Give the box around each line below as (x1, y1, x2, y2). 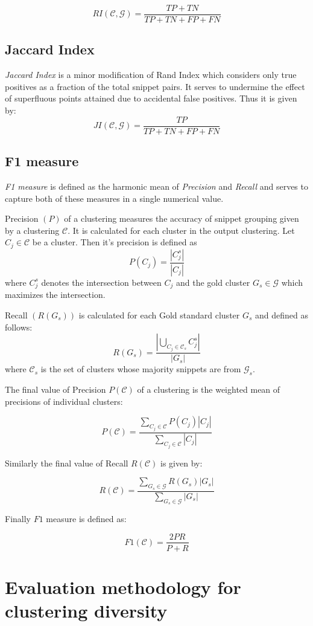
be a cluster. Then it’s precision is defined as (32, 236, 197, 248)
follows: (5, 320, 33, 333)
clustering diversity (5, 598, 168, 622)
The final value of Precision (5, 382, 106, 395)
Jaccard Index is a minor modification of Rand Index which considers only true (5, 68, 297, 81)
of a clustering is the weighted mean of (137, 382, 280, 395)
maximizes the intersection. (5, 288, 106, 301)
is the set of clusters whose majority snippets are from (40, 363, 241, 375)
